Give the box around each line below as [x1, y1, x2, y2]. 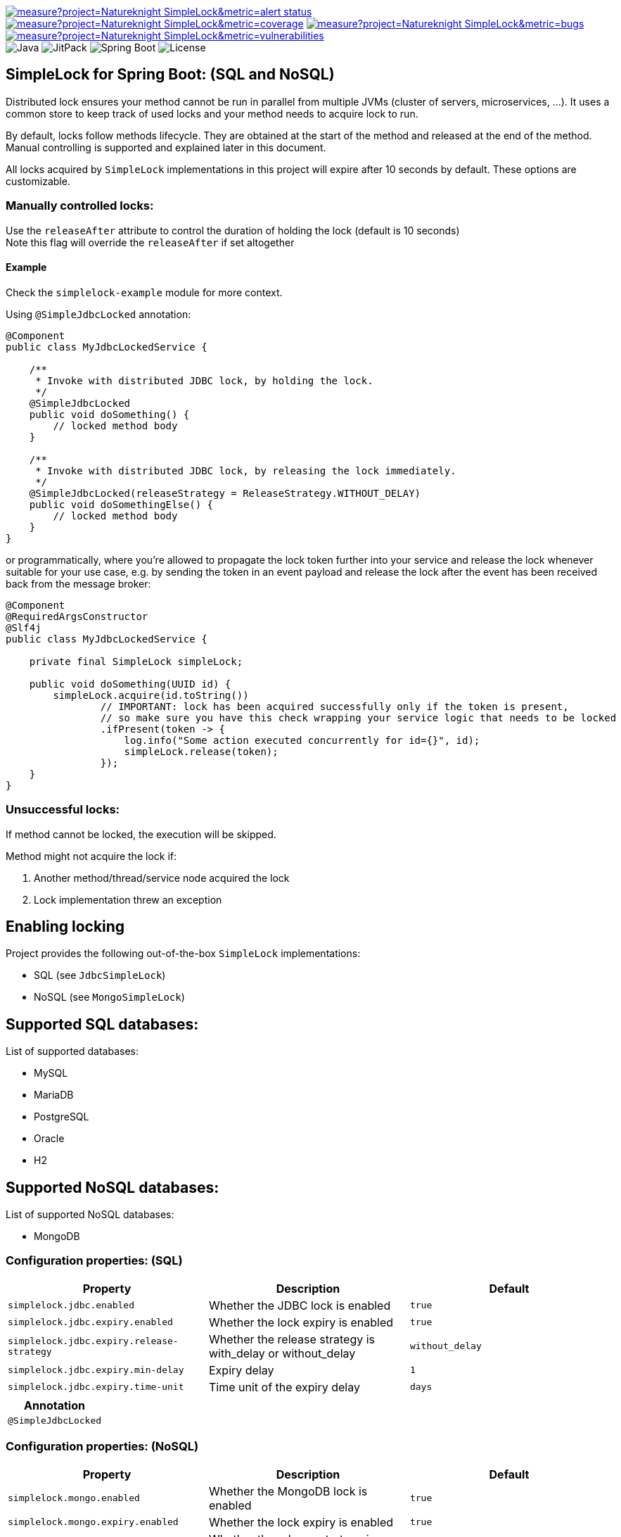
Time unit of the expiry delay [208, 1379, 360, 1394]
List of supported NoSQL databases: [6, 1208, 174, 1221]
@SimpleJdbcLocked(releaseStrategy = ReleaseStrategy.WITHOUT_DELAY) [29, 487, 421, 499]
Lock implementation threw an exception [34, 893, 222, 906]
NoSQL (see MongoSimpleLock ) [34, 991, 185, 1004]
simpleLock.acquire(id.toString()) [53, 689, 249, 701]
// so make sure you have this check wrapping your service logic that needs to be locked [100, 711, 617, 723]
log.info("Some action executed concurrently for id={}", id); [124, 734, 480, 746]
